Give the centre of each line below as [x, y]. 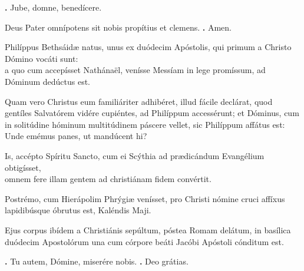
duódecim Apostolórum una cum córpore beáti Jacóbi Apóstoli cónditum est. [144, 241]
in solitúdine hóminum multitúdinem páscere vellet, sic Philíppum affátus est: [145, 124]
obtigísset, [23, 167]
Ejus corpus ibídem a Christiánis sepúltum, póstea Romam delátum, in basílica [148, 229]
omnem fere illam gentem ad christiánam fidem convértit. [108, 179]
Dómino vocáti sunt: [42, 58]
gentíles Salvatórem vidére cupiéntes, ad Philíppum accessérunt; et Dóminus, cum [152, 113]
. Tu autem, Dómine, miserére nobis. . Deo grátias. [97, 261]
